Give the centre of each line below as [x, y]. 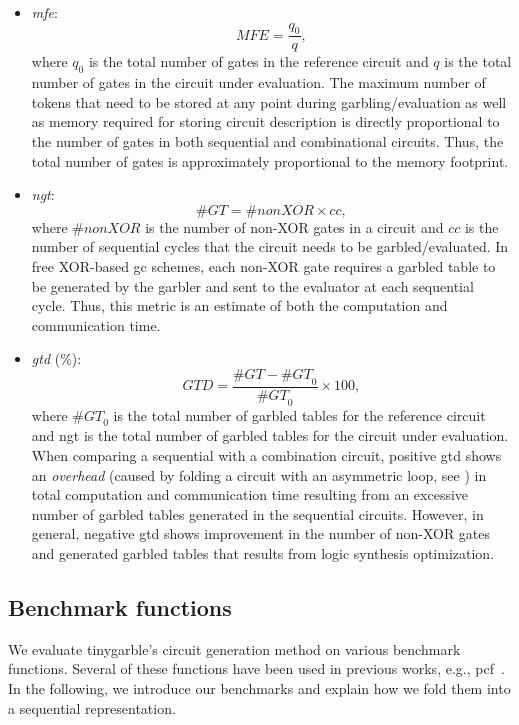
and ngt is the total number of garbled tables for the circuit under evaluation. [270, 435]
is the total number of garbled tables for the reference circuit [299, 414]
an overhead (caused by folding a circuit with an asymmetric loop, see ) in [259, 474]
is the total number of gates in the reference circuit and [258, 61]
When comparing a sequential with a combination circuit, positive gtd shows [266, 454]
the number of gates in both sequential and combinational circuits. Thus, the [267, 141]
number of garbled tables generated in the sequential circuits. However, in [257, 513]
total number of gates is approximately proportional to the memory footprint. [270, 160]
